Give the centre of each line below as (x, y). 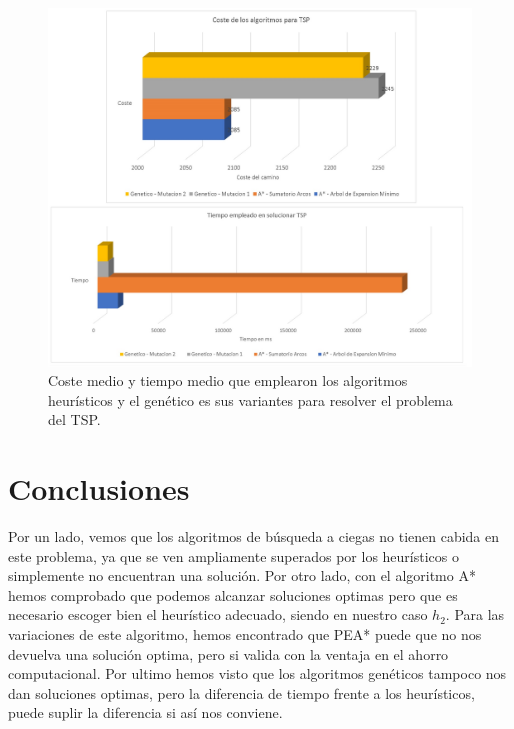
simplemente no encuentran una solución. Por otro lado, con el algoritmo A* (242, 575)
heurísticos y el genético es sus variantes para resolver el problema (250, 399)
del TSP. (74, 419)
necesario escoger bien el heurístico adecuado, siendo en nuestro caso (218, 614)
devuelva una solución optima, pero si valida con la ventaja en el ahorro (228, 653)
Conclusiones (99, 488)
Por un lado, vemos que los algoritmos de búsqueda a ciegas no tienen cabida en (254, 536)
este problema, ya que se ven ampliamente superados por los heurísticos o (233, 555)
